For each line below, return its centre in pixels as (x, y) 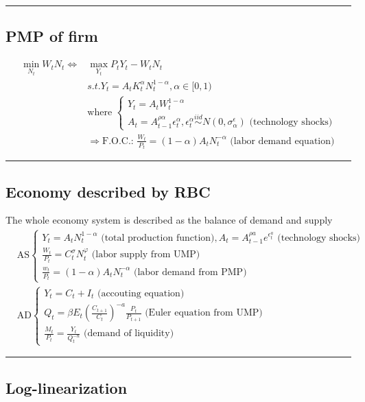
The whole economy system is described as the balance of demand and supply (169, 220)
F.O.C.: (118, 141)
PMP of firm (52, 36)
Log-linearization (67, 387)
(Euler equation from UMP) (204, 313)
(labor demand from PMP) (190, 272)
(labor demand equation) (282, 141)
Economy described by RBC (108, 191)
